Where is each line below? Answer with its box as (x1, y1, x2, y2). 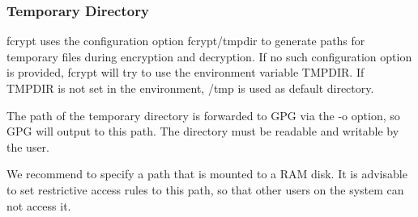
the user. (6, 138, 50, 155)
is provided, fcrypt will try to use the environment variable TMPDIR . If (6, 64, 365, 81)
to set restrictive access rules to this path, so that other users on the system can (6, 181, 404, 198)
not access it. (6, 197, 71, 214)
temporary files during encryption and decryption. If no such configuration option (6, 48, 412, 65)
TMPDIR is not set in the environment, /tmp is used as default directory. (6, 80, 374, 96)
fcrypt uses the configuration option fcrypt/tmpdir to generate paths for (6, 32, 365, 49)
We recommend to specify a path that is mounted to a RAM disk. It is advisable (6, 165, 407, 182)
